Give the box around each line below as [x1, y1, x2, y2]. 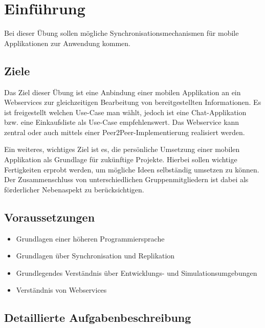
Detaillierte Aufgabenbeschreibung [4, 310, 191, 325]
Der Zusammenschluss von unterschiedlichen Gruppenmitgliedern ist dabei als [4, 174, 249, 185]
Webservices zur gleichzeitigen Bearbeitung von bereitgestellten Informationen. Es [4, 97, 261, 107]
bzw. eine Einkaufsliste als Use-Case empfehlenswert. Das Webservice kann [4, 117, 239, 127]
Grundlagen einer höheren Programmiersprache [16, 233, 165, 244]
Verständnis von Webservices [16, 285, 107, 295]
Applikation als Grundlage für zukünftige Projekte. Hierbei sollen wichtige [4, 154, 237, 165]
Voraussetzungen [4, 209, 95, 225]
